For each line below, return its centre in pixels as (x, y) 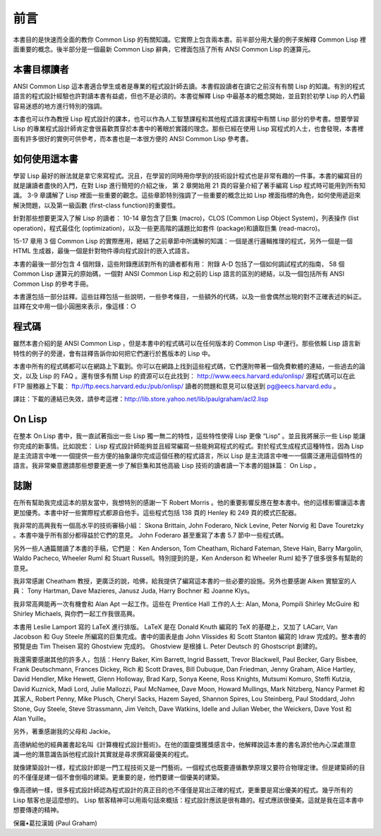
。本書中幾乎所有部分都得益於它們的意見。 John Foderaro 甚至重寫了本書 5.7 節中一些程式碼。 (150, 535)
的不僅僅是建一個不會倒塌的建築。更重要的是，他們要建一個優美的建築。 (118, 777)
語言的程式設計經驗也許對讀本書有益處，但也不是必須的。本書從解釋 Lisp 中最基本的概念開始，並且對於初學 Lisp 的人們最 (189, 96)
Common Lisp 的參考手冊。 (53, 284)
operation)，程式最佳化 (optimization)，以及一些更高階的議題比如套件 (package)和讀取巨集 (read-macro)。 (168, 228)
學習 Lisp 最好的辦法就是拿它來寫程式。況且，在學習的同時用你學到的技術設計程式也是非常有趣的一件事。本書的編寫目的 (188, 176)
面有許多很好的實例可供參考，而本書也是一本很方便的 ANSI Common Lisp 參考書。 (133, 138)
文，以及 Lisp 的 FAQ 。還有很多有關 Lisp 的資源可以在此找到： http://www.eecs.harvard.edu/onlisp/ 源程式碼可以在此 (184, 376)
